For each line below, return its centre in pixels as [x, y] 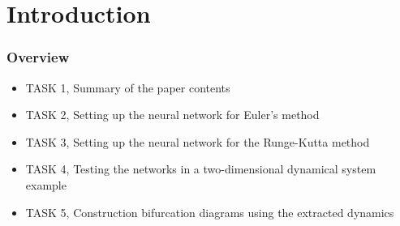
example [46, 184]
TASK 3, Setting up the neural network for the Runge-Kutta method [198, 141]
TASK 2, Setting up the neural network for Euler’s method [172, 115]
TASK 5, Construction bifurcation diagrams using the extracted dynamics [210, 212]
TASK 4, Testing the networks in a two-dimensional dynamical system [201, 169]
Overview [38, 57]
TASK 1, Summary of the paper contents [128, 87]
